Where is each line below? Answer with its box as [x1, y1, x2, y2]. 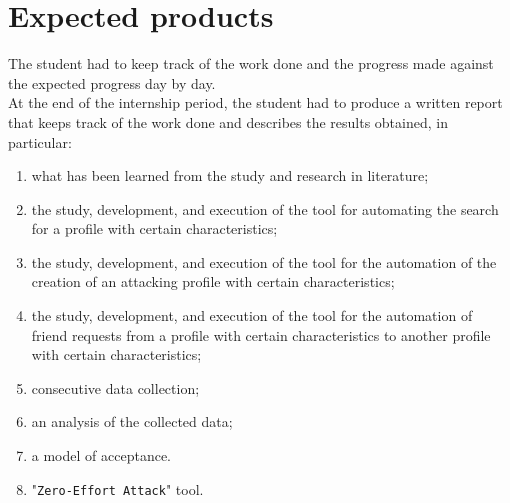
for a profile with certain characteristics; [31, 218, 278, 239]
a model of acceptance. [31, 445, 171, 466]
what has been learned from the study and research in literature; [31, 165, 429, 186]
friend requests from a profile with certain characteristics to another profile [31, 324, 491, 345]
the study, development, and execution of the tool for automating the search [31, 198, 499, 219]
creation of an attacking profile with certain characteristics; [31, 271, 395, 292]
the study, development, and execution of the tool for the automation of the [31, 251, 497, 272]
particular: [8, 131, 72, 152]
